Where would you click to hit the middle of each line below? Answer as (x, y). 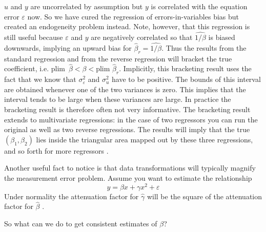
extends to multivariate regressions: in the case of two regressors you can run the (131, 119)
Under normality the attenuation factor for (71, 196)
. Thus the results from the (204, 47)
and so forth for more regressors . (56, 150)
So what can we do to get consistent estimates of (81, 224)
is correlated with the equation (199, 6)
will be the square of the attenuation (204, 196)
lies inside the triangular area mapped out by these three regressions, (145, 139)
